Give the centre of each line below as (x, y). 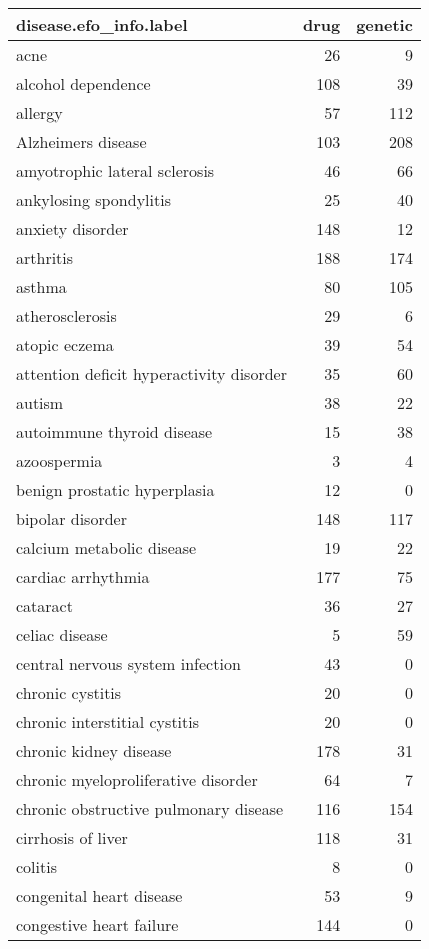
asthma (41, 286)
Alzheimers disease (81, 141)
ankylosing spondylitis (93, 199)
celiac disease (62, 634)
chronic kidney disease (94, 750)
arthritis (45, 257)
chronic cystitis (69, 692)
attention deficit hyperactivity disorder (151, 373)
